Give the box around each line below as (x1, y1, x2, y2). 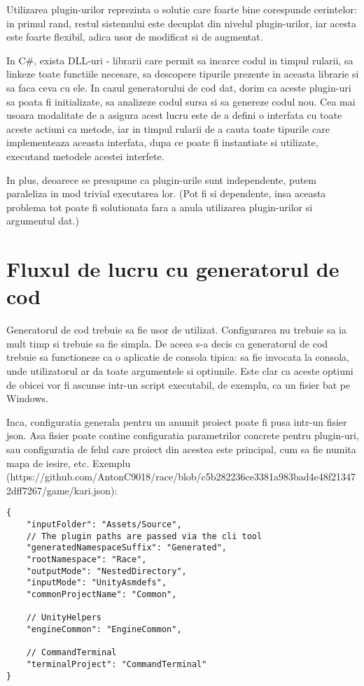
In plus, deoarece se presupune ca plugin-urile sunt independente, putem (6, 172, 317, 187)
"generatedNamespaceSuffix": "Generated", (26, 543, 227, 553)
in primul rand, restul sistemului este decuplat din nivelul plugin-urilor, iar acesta (6, 15, 357, 30)
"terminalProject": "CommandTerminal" (26, 659, 207, 669)
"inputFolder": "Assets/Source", (26, 520, 182, 529)
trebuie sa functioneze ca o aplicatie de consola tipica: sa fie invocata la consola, (6, 350, 349, 364)
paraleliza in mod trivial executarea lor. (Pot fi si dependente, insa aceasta (6, 186, 326, 201)
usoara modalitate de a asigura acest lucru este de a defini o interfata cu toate (6, 108, 342, 122)
